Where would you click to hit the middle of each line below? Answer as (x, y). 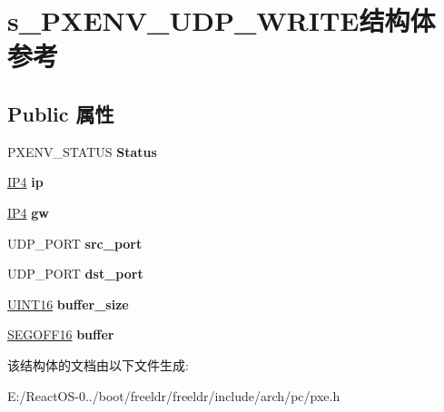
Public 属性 (61, 113)
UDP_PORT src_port (75, 243)
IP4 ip (25, 182)
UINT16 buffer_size (68, 304)
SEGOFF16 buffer (61, 334)
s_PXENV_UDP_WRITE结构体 (222, 20)
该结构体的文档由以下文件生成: (98, 364)
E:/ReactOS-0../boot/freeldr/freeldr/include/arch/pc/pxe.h (174, 395)
